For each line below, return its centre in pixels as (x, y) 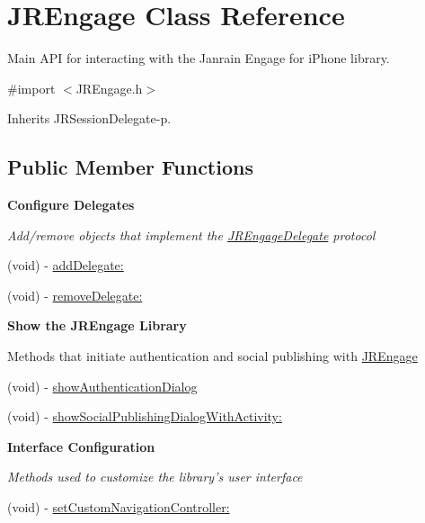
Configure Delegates (71, 205)
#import (31, 88)
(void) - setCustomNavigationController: (119, 507)
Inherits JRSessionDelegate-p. (89, 118)
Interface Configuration (81, 446)
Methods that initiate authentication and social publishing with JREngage (212, 356)
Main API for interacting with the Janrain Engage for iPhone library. (199, 58)
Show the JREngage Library (97, 325)
